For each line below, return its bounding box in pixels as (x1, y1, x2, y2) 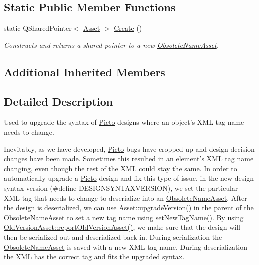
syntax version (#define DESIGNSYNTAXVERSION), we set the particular (4, 182, 238, 193)
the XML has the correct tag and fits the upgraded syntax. (4, 251, 185, 262)
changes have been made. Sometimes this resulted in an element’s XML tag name (4, 153, 254, 164)
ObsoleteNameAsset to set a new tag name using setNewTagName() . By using (4, 212, 244, 222)
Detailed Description (4, 93, 113, 109)
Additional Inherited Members (4, 64, 165, 79)
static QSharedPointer (4, 23, 72, 33)
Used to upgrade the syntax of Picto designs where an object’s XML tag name (4, 117, 244, 127)
